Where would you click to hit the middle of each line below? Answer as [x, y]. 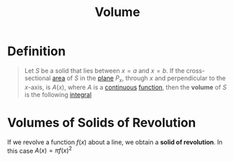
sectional [37, 78]
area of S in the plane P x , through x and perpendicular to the [139, 79]
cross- [196, 70]
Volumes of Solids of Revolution [102, 122]
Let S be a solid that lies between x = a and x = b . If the [104, 70]
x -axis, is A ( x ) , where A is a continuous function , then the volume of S [125, 87]
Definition [37, 51]
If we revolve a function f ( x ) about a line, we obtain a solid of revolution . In [115, 142]
